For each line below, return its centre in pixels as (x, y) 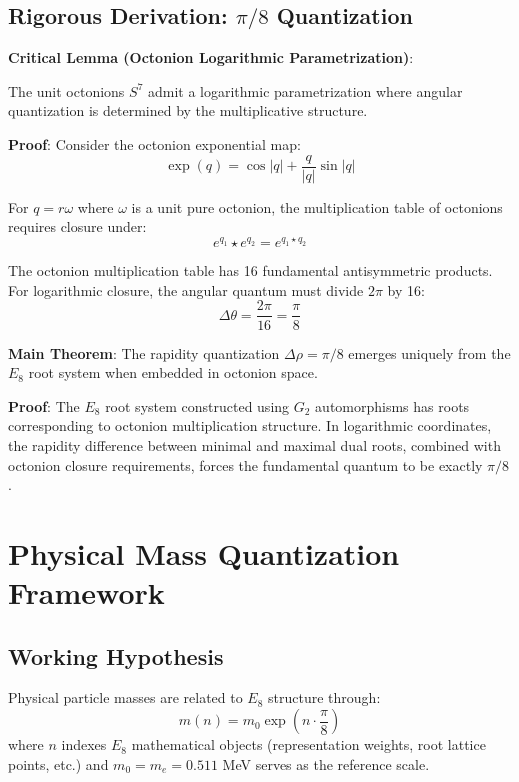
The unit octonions (66, 90)
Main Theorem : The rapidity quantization (144, 352)
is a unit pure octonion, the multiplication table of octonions (317, 206)
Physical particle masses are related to (125, 697)
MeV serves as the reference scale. (326, 763)
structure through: (324, 697)
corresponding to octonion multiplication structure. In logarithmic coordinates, (250, 425)
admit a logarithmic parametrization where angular (305, 90)
